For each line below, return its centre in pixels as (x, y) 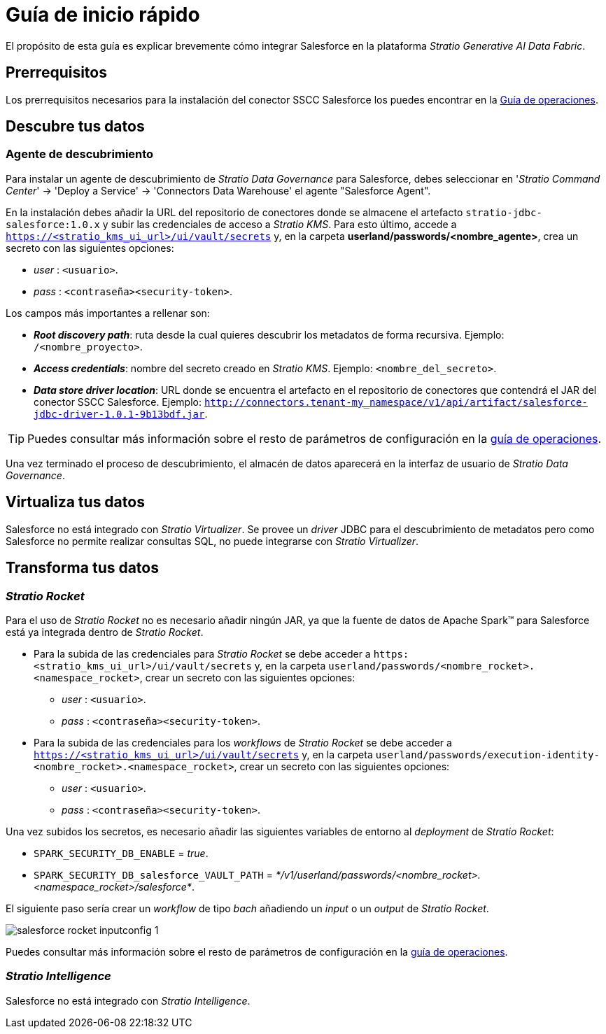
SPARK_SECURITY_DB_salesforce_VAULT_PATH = (153, 874)
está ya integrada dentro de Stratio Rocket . (105, 632)
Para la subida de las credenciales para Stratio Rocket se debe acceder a (202, 653)
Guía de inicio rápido (103, 15)
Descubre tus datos (75, 127)
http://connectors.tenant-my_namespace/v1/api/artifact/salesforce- (396, 402)
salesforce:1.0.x (53, 224)
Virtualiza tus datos (75, 502)
